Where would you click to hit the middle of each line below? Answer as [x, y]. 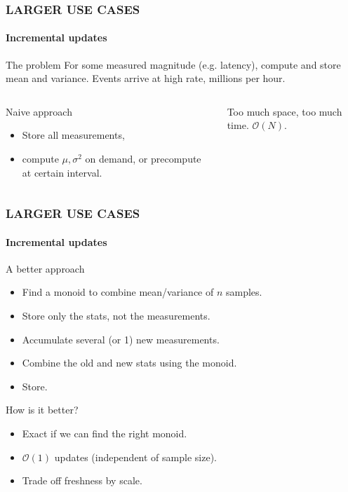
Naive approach [39, 111]
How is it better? [42, 410]
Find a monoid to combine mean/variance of [118, 292]
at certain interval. [62, 172]
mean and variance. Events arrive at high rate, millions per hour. [146, 78]
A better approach [45, 268]
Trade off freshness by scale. [82, 480]
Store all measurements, [73, 135]
